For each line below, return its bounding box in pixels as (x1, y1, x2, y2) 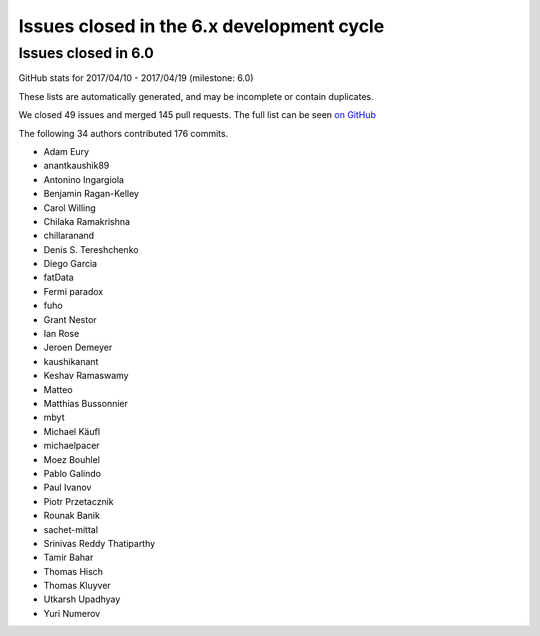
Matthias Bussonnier (43, 397, 129, 409)
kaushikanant (43, 355, 99, 367)
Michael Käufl (43, 425, 100, 437)
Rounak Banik (43, 510, 100, 522)
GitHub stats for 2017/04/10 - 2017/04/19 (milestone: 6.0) (18, 72, 254, 84)
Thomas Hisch (43, 565, 104, 577)
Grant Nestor (43, 313, 97, 325)
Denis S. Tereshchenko (43, 243, 139, 255)
